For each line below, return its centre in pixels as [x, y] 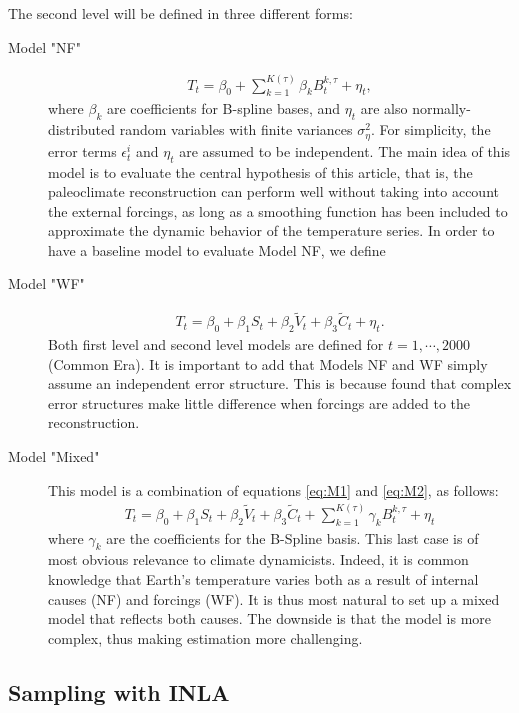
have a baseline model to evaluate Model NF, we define [217, 249]
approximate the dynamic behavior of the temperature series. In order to [271, 230]
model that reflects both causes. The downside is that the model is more [270, 618]
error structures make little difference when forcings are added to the [259, 402]
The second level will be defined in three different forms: [180, 13]
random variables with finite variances [236, 129]
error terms [82, 150]
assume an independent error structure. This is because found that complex [280, 383]
